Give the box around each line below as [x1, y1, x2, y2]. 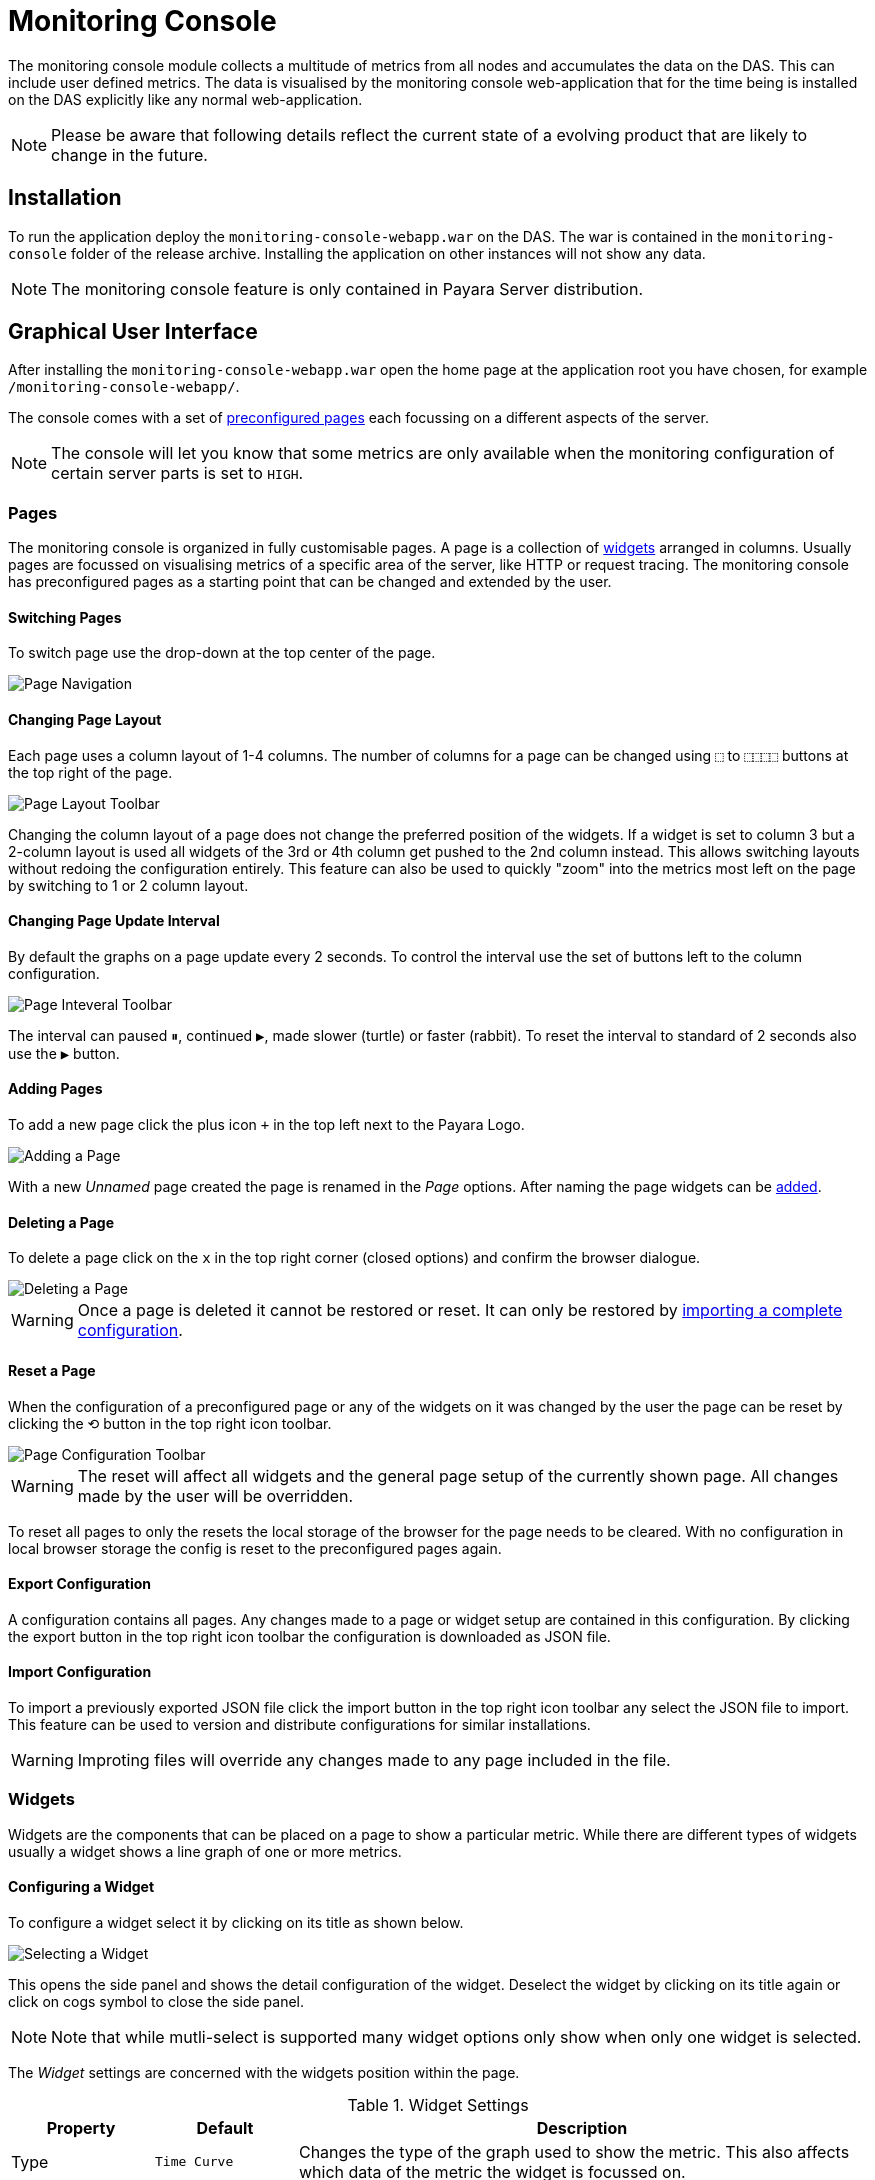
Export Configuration [8, 1575, 152, 1593]
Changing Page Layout [8, 711, 162, 729]
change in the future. [51, 144, 208, 165]
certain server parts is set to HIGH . [51, 463, 304, 484]
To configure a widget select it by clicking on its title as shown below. [8, 1913, 464, 1931]
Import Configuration [8, 1663, 152, 1681]
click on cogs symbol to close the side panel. [8, 1992, 305, 2010]
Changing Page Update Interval [8, 912, 220, 930]
